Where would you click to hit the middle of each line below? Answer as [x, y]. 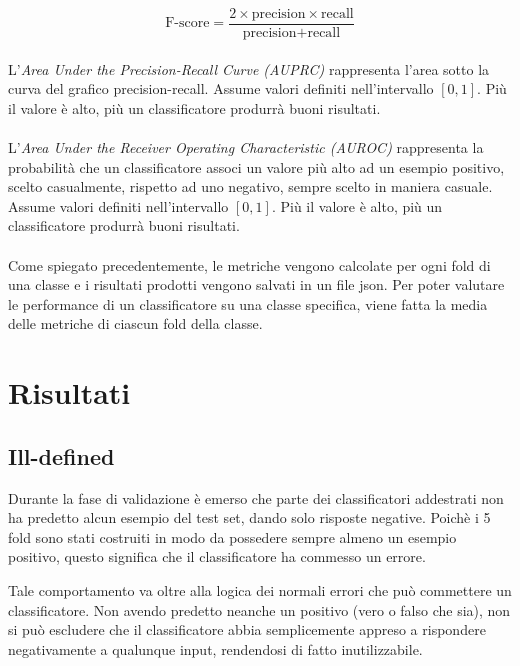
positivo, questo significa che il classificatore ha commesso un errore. [217, 556]
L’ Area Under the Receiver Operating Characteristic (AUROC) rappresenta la [246, 147]
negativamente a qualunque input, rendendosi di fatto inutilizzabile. [215, 648]
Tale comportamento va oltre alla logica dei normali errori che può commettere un [260, 589]
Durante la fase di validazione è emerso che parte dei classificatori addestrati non [256, 497]
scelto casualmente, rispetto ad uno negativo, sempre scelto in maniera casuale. [250, 186]
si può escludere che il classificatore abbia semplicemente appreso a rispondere [247, 629]
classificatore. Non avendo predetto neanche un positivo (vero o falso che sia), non [259, 609]
